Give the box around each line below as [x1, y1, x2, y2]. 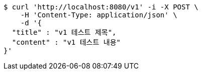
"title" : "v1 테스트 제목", [12, 28, 117, 36]
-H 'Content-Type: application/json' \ [20, 11, 177, 19]
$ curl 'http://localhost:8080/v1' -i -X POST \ [4, 3, 198, 11]
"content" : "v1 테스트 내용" [12, 38, 121, 46]
